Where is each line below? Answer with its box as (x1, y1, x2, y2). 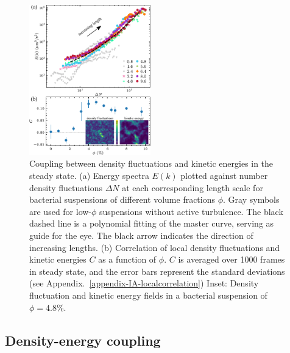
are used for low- (29, 205, 92, 217)
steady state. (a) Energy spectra (29, 169, 149, 182)
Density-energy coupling (5, 330, 161, 349)
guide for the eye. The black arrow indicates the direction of (29, 229, 253, 242)
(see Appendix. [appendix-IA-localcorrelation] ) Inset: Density (29, 277, 259, 289)
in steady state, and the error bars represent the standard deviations (29, 264, 285, 277)
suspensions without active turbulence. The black (99, 205, 283, 217)
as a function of (98, 253, 157, 266)
